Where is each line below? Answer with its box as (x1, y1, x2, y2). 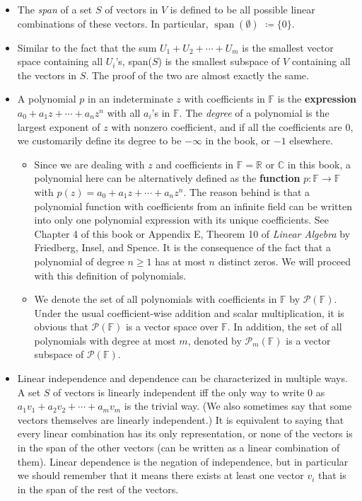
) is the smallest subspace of (158, 54, 280, 69)
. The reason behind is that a (183, 184, 310, 199)
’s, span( (115, 54, 152, 69)
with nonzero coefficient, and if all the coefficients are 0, (111, 119, 354, 134)
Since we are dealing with (34, 156, 145, 171)
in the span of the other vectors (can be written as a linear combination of (17, 440, 340, 455)
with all (107, 105, 141, 120)
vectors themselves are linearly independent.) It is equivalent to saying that (17, 412, 344, 427)
